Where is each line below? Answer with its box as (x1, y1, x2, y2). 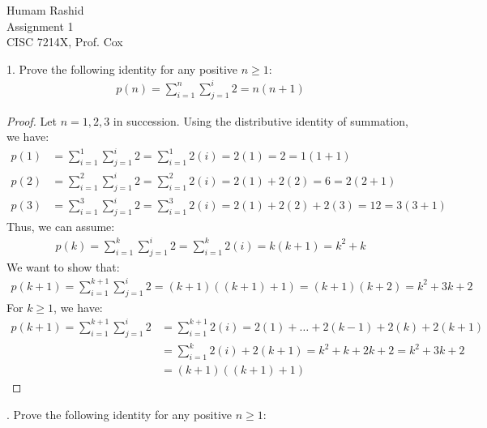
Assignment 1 (6, 17, 74, 34)
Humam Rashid (6, 2, 84, 18)
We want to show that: (6, 258, 120, 275)
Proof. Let (6, 112, 57, 129)
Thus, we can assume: (6, 217, 115, 234)
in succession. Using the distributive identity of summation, (113, 112, 408, 129)
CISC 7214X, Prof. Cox (6, 33, 123, 50)
